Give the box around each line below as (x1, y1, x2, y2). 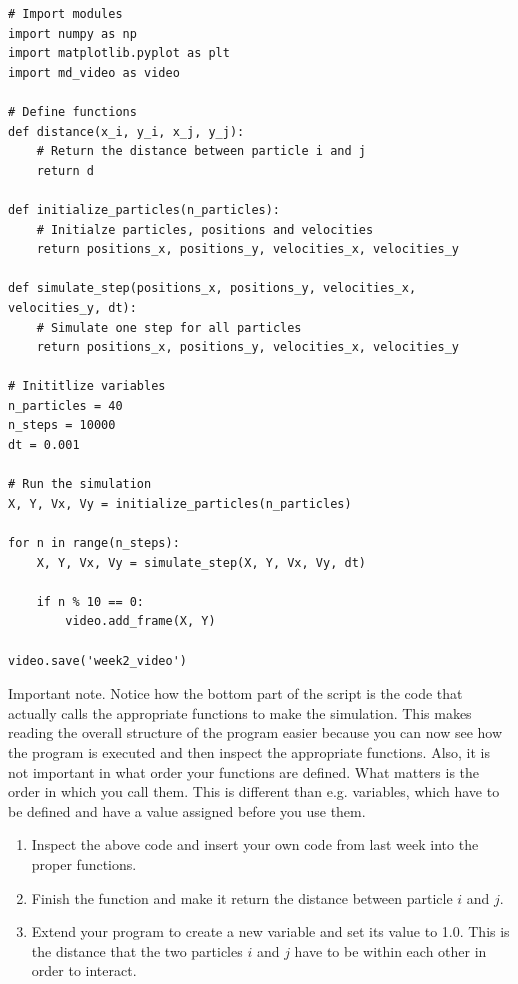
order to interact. (31, 960, 137, 981)
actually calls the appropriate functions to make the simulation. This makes (8, 702, 472, 723)
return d (36, 163, 94, 178)
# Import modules (8, 7, 123, 21)
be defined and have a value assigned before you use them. (8, 800, 366, 821)
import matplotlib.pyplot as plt (8, 46, 230, 61)
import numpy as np (8, 26, 137, 41)
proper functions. (31, 853, 137, 874)
